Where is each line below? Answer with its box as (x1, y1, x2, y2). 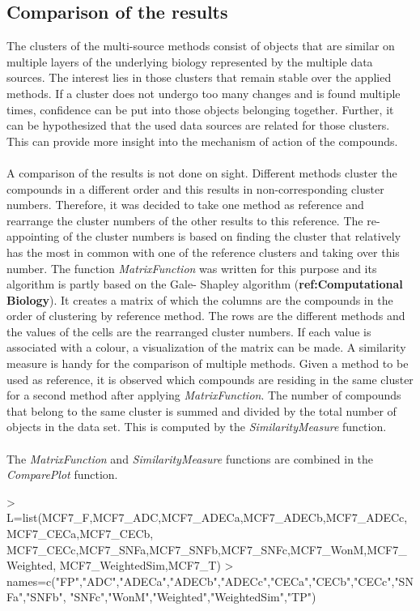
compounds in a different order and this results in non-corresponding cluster (6, 180, 384, 197)
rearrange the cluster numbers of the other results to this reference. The (6, 211, 363, 229)
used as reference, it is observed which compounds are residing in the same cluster (6, 370, 414, 387)
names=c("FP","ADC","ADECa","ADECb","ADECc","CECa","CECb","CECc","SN (6, 572, 414, 589)
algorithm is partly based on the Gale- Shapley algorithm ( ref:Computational (6, 276, 403, 293)
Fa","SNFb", (6, 588, 66, 605)
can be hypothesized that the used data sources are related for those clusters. (6, 117, 390, 134)
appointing (6, 228, 60, 245)
